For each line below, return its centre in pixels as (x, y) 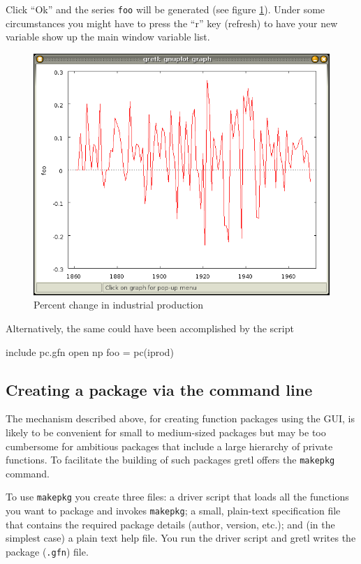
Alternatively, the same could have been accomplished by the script (150, 328)
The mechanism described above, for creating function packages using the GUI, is (180, 418)
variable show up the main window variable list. (108, 37)
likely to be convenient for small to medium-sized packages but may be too (166, 432)
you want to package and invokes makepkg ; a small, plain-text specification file (173, 511)
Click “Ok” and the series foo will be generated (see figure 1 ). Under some (165, 9)
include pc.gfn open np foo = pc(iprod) (90, 351)
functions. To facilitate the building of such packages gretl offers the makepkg (170, 460)
